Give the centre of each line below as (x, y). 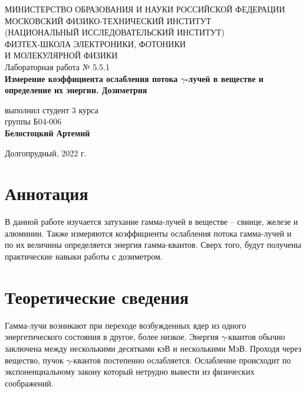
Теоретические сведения (97, 297)
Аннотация (47, 193)
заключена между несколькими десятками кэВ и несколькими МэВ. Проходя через (153, 348)
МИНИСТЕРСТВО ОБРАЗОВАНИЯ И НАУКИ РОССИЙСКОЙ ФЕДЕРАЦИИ (145, 9)
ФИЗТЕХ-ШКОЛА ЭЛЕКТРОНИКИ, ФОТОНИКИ (95, 43)
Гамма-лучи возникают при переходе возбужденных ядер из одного (126, 325)
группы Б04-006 (33, 121)
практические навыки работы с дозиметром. (84, 256)
